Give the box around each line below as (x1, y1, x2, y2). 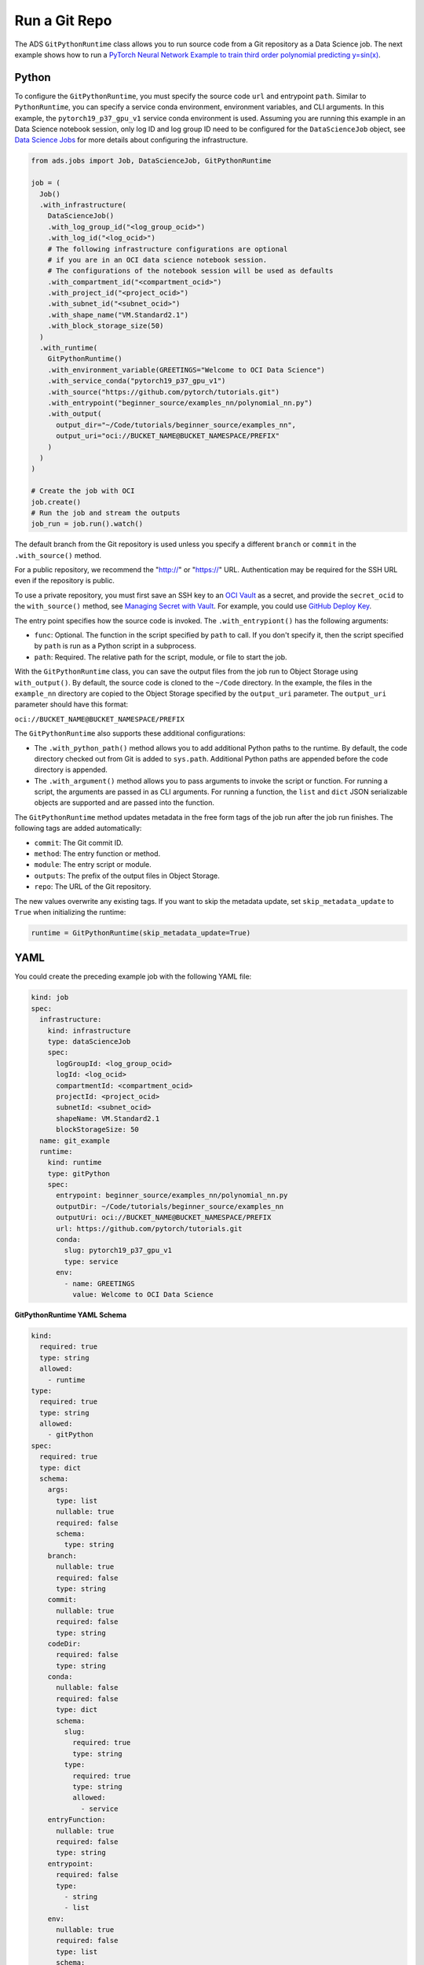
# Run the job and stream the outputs (31, 508, 181, 517)
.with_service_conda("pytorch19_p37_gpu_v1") (47, 376, 226, 385)
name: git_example (39, 1136, 110, 1145)
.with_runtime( (39, 343, 98, 353)
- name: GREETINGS (64, 1279, 135, 1288)
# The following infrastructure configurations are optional (47, 244, 288, 253)
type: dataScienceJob (47, 1038, 131, 1046)
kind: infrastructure (47, 1026, 131, 1035)
